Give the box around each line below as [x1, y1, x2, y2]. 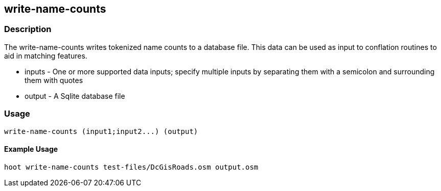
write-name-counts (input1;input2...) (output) [4, 127, 198, 135]
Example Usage [4, 145, 58, 154]
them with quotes [25, 75, 83, 85]
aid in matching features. [4, 51, 87, 60]
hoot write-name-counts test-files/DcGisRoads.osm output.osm [4, 162, 259, 171]
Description [4, 24, 52, 35]
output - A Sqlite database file [25, 91, 125, 100]
